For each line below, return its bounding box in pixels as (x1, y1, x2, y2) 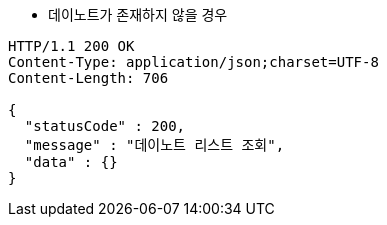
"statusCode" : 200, (24, 118, 186, 134)
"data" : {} (24, 154, 118, 170)
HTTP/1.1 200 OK (8, 38, 135, 54)
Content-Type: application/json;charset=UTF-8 (8, 54, 379, 70)
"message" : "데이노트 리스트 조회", (24, 137, 285, 153)
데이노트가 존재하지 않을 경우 (48, 6, 228, 23)
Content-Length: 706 (8, 70, 169, 86)
